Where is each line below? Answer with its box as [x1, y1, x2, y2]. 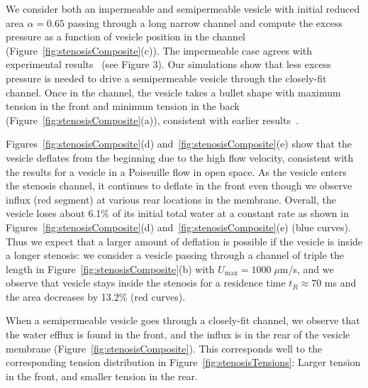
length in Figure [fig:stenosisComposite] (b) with [6, 261, 215, 276]
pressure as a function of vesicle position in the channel [6, 29, 246, 44]
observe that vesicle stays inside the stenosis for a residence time [6, 275, 286, 290]
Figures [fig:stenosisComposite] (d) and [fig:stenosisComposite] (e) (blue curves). [6, 219, 351, 234]
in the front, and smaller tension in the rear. [6, 368, 198, 383]
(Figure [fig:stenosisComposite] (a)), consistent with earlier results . [6, 112, 299, 127]
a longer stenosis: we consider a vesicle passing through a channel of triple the [6, 248, 345, 262]
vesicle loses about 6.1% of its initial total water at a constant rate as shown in [6, 206, 349, 221]
